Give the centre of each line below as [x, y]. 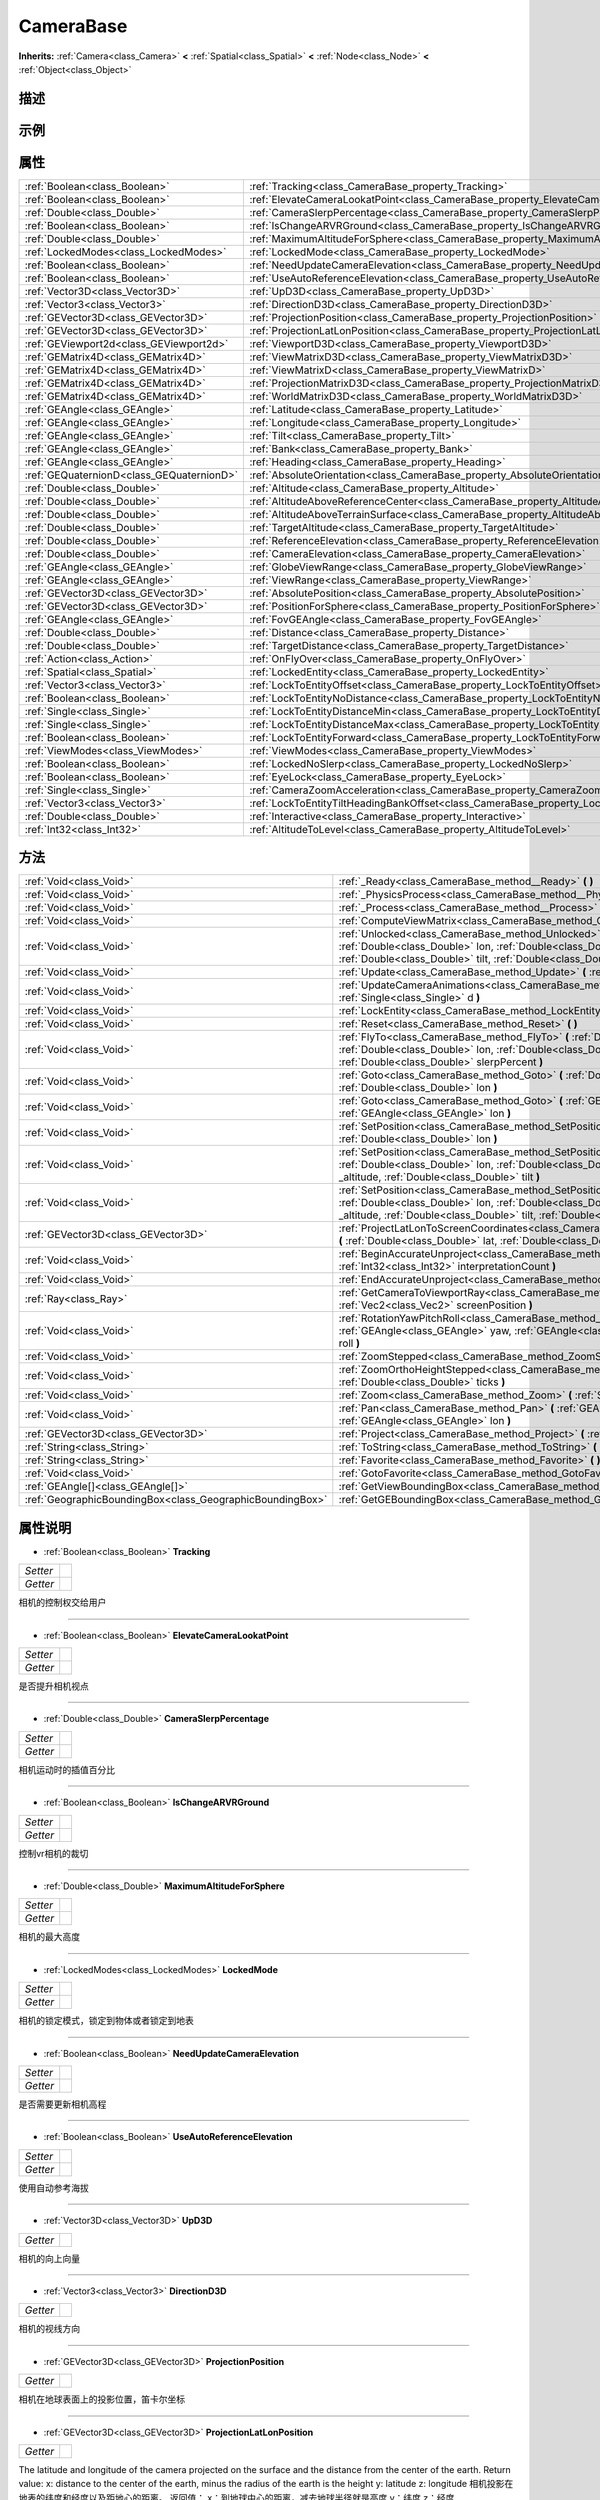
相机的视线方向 [49, 2329]
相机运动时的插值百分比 [66, 1769]
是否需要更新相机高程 [62, 2104]
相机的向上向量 [49, 2258]
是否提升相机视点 [53, 1686]
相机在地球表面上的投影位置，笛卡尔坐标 [101, 2399]
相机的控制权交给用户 [62, 1602]
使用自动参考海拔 [53, 2187]
